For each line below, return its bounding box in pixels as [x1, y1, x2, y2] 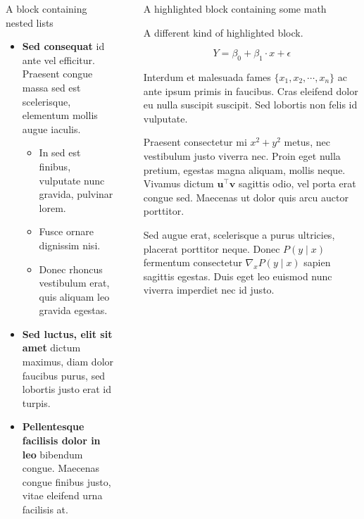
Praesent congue [22, 66, 93, 81]
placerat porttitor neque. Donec [143, 241, 280, 256]
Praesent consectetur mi [143, 135, 247, 149]
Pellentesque [22, 419, 84, 434]
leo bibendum [22, 446, 83, 461]
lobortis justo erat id [22, 382, 112, 396]
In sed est [39, 145, 81, 160]
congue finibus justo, [22, 474, 111, 489]
